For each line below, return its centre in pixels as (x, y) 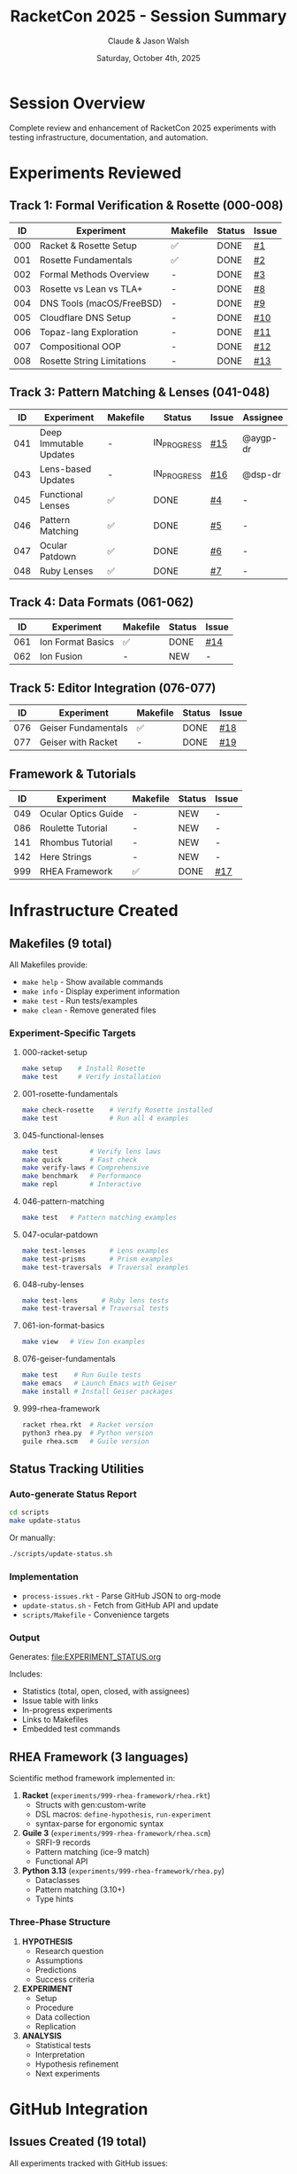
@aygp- (259, 438)
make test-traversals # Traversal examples (105, 1267)
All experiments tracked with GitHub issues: (88, 2163)
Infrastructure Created (94, 911)
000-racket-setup (55, 1052)
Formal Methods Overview (95, 274)
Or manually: (32, 1537)
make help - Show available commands (92, 981)
